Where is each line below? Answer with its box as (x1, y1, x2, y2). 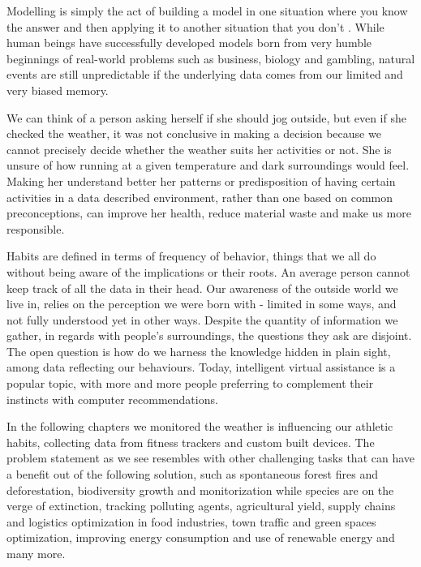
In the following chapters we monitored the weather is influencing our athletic (6, 418, 393, 435)
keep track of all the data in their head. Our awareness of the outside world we (6, 279, 398, 296)
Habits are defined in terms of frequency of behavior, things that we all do (6, 247, 376, 264)
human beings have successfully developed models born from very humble (6, 34, 372, 51)
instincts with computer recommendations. (6, 390, 218, 407)
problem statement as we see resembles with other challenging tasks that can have (6, 449, 415, 466)
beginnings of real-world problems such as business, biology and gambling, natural (6, 49, 415, 67)
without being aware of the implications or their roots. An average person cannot (6, 263, 410, 280)
